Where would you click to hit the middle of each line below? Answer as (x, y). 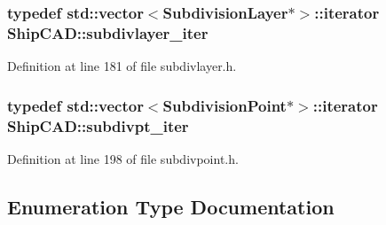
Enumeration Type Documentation (171, 206)
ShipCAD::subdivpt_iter (98, 125)
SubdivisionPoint (225, 105)
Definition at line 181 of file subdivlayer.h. (122, 66)
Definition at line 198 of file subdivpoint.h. (123, 158)
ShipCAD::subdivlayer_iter (108, 32)
